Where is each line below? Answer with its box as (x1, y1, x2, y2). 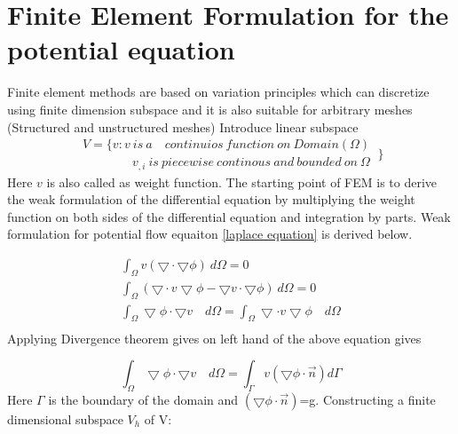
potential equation (7, 31, 235, 67)
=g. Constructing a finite (299, 390, 436, 408)
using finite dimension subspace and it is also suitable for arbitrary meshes (7, 99, 413, 118)
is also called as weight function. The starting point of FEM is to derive (46, 172, 438, 191)
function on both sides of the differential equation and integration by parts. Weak (7, 207, 451, 225)
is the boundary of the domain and (48, 390, 239, 408)
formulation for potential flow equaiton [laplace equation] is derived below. (7, 225, 413, 243)
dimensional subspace (7, 409, 123, 428)
